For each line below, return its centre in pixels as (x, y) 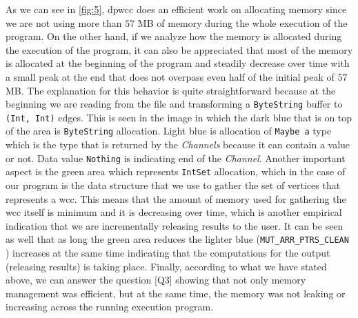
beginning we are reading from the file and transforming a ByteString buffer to (174, 104)
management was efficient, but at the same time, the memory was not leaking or (176, 293)
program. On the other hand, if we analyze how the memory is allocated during (174, 36)
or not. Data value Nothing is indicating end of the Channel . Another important (176, 158)
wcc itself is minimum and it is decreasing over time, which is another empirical (174, 212)
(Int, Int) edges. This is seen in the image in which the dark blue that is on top (179, 117)
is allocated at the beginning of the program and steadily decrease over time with (178, 63)
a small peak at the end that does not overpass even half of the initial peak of (170, 76)
